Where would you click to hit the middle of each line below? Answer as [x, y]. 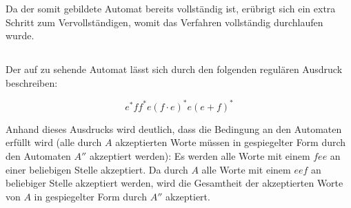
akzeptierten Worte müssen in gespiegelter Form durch [231, 142]
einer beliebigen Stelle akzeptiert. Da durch [97, 169]
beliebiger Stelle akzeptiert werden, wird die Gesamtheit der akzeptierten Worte [174, 183]
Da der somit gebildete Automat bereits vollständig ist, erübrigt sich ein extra [171, 8]
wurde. [20, 35]
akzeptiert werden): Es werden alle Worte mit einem [200, 156]
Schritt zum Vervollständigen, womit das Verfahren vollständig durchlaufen [164, 22]
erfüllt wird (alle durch [54, 142]
